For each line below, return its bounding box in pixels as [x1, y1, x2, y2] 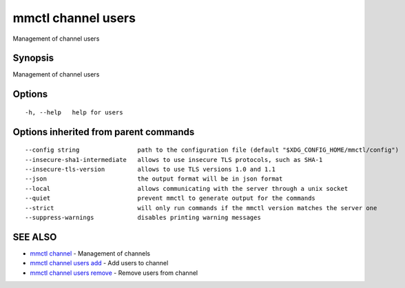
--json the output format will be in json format [25, 175, 283, 183]
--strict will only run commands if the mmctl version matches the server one [25, 204, 377, 212]
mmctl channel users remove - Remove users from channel [30, 269, 198, 277]
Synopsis [12, 52, 54, 64]
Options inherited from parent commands [12, 126, 195, 138]
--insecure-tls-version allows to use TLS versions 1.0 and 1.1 [25, 165, 276, 174]
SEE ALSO [12, 231, 57, 243]
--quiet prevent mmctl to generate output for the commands [25, 194, 316, 203]
